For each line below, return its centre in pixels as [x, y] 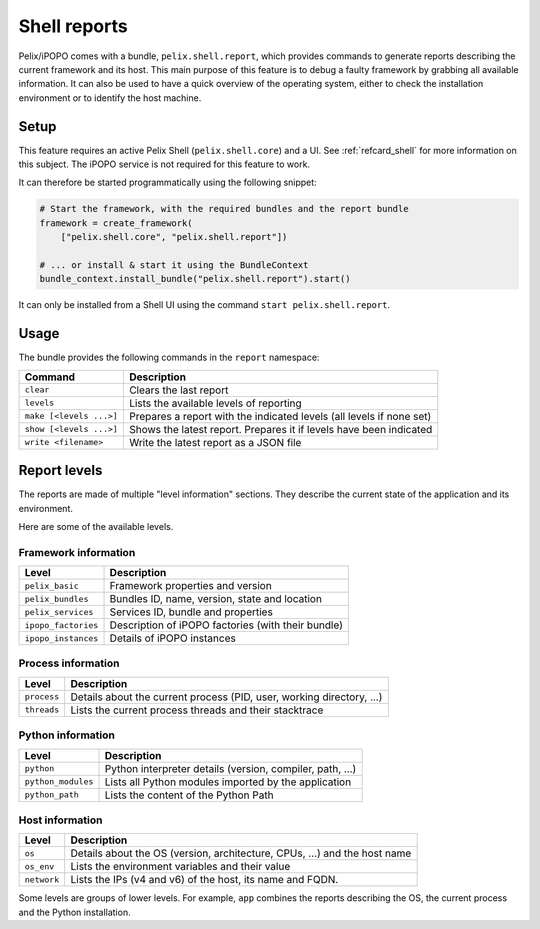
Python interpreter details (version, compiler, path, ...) [230, 768]
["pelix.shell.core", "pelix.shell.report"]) [174, 237]
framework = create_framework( [116, 223]
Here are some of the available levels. [96, 526]
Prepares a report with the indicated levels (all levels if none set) [280, 416]
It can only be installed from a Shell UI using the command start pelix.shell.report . [204, 305]
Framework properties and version [190, 586]
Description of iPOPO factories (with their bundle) [226, 625]
